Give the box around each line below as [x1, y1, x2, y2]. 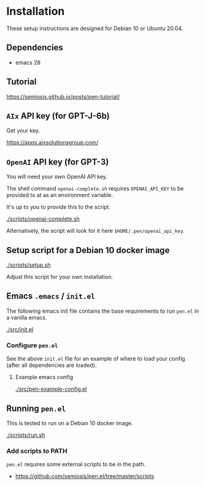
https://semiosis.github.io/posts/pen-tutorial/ [6, 93, 120, 100]
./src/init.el [6, 326, 34, 333]
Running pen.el [6, 403, 66, 413]
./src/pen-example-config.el [15, 385, 87, 393]
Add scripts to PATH [6, 447, 68, 455]
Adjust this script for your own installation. [6, 273, 114, 280]
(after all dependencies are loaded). [6, 361, 97, 369]
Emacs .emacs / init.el [6, 291, 95, 302]
